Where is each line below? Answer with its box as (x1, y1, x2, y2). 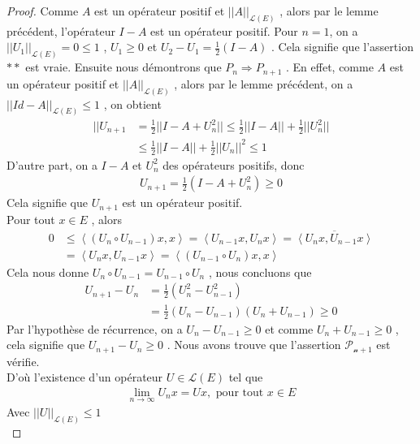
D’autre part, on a (6, 156, 97, 173)
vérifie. (6, 352, 40, 369)
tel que (228, 369, 263, 386)
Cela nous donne (6, 263, 89, 280)
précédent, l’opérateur (6, 22, 115, 39)
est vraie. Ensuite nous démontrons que (25, 58, 222, 75)
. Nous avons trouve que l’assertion (167, 336, 341, 353)
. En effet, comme (286, 58, 374, 75)
